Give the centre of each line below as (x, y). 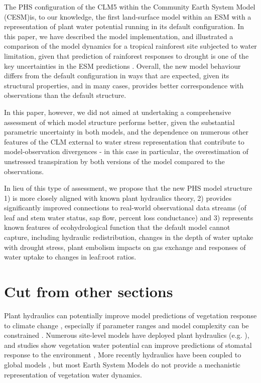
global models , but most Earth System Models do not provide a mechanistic (122, 364)
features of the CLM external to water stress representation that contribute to (124, 141)
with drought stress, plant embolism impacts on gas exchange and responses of (125, 247)
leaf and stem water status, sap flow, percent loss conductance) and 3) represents (129, 217)
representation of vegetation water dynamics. (73, 374)
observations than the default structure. (65, 95)
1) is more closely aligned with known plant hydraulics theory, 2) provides (118, 198)
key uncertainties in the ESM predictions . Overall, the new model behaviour (122, 66)
